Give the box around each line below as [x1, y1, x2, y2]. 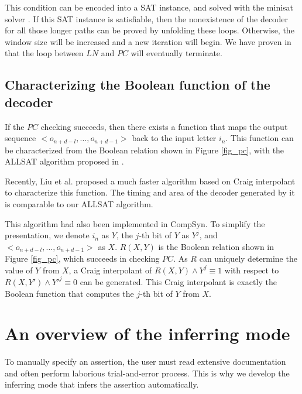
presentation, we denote [5, 229, 90, 241]
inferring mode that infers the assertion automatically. [5, 378, 199, 390]
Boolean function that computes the [5, 287, 134, 299]
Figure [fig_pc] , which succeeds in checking [5, 252, 160, 265]
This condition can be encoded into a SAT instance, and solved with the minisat [5, 1, 294, 13]
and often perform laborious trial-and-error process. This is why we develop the [5, 366, 290, 379]
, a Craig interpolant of [68, 263, 152, 276]
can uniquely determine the [199, 252, 297, 265]
